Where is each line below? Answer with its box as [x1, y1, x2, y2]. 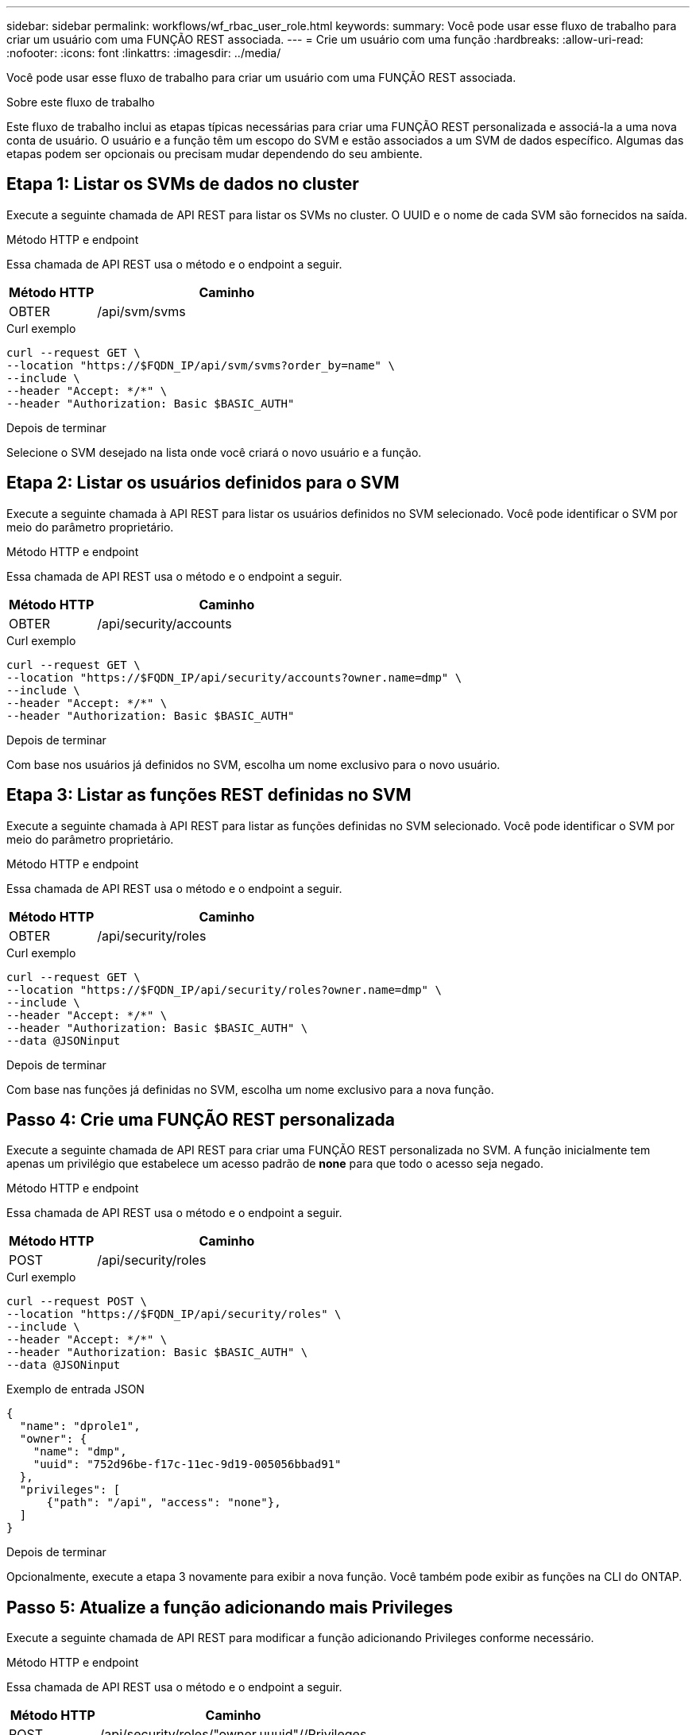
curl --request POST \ [6, 1295, 148, 1308]
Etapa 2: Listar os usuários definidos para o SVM [6, 473, 400, 493]
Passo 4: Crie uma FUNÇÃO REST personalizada [6, 1109, 395, 1130]
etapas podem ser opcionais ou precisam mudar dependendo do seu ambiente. [6, 147, 423, 160]
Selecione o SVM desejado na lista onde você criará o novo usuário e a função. [6, 445, 422, 459]
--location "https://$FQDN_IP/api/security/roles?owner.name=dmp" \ [6, 983, 442, 996]
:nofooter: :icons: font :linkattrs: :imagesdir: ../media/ [6, 46, 281, 60]
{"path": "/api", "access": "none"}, [46, 1496, 281, 1509]
